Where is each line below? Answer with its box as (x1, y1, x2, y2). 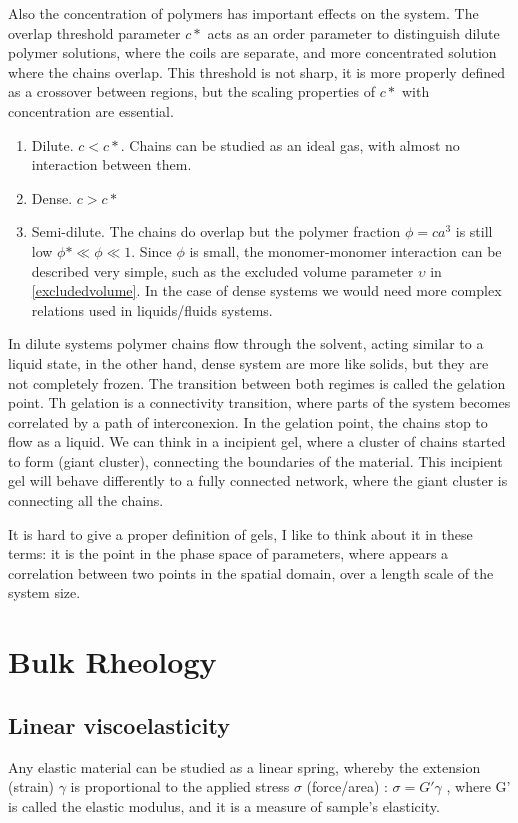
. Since (131, 240, 172, 261)
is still (455, 221, 493, 242)
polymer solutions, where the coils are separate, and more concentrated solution (8, 42, 497, 63)
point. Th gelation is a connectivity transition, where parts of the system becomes (8, 392, 511, 413)
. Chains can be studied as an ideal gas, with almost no (120, 134, 460, 155)
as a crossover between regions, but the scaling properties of (8, 81, 375, 102)
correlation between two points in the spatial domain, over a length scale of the (8, 562, 494, 583)
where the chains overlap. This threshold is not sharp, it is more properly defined (8, 61, 505, 82)
